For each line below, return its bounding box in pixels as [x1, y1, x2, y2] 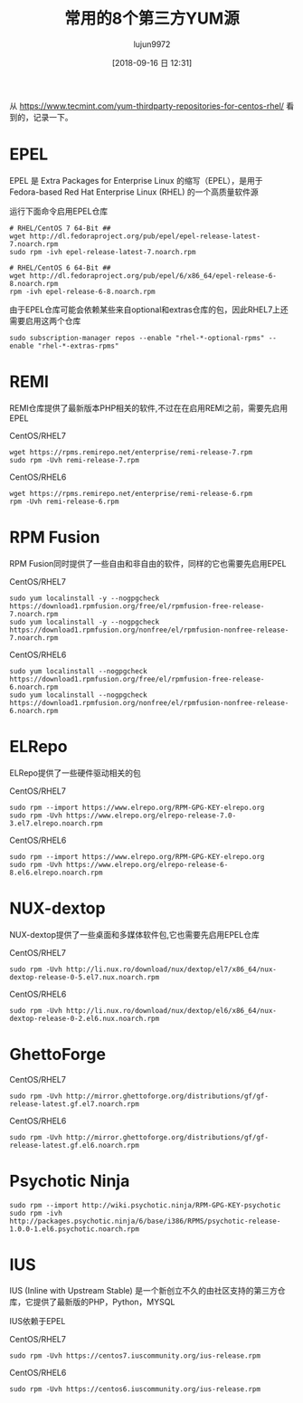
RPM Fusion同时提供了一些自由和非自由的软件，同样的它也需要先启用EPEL [9, 558, 287, 568]
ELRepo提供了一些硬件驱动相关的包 [9, 767, 142, 778]
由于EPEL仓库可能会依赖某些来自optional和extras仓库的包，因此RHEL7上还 [9, 304, 289, 315]
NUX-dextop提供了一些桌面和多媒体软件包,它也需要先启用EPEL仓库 [9, 929, 260, 940]
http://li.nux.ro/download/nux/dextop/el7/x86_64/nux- [66, 965, 278, 974]
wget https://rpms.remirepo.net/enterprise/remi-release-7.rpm [9, 447, 253, 457]
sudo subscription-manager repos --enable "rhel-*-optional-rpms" [9, 333, 265, 342]
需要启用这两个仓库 [9, 315, 81, 326]
